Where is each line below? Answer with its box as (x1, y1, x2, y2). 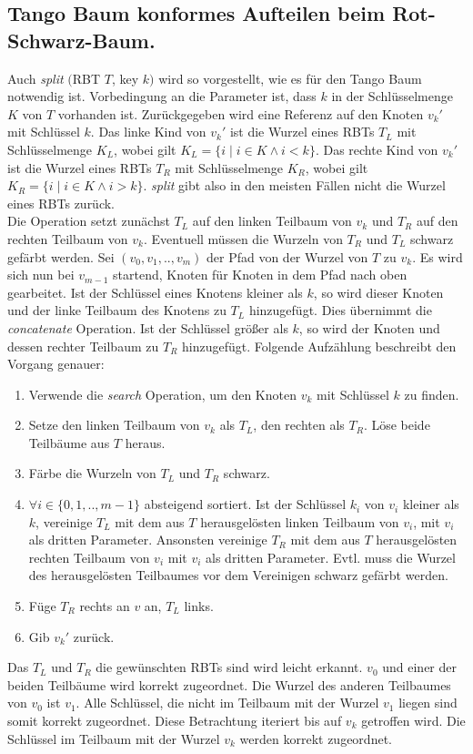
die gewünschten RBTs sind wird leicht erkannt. (96, 657, 363, 677)
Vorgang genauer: (7, 354, 105, 373)
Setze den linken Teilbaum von (28, 415, 200, 434)
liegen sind (398, 693, 458, 712)
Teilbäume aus (28, 433, 110, 452)
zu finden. (404, 384, 459, 403)
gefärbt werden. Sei (7, 247, 115, 266)
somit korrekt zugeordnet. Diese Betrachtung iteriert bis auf (7, 711, 342, 729)
